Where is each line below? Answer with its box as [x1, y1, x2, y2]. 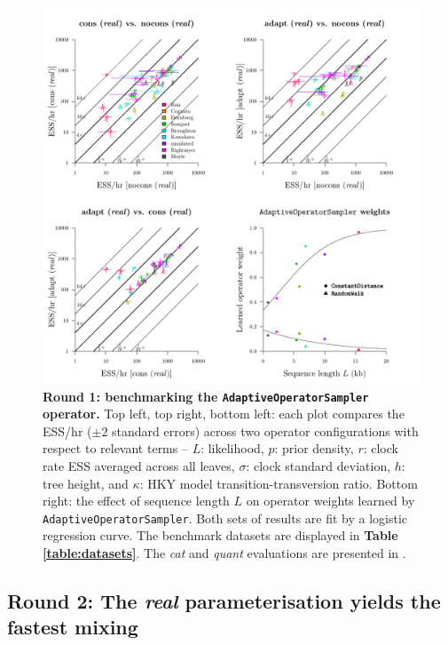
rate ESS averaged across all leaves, [43, 457, 235, 475]
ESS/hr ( [43, 421, 92, 440]
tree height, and [43, 474, 129, 492]
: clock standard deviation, [246, 457, 391, 475]
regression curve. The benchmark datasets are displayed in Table [43, 526, 398, 545]
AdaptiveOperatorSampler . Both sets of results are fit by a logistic [43, 508, 408, 527]
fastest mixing [7, 613, 138, 641]
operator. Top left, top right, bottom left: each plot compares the [43, 404, 405, 423]
